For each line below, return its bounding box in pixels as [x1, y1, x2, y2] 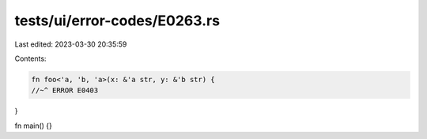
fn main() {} [14, 121, 53, 130]
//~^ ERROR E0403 [31, 86, 99, 95]
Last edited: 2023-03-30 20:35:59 [14, 39, 127, 49]
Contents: [14, 54, 47, 63]
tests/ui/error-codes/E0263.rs [14, 12, 221, 29]
